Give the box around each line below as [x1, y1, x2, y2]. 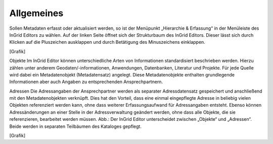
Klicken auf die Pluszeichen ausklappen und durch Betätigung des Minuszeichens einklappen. [9, 39, 206, 45]
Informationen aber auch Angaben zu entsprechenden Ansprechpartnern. [9, 79, 163, 85]
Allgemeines [9, 8, 64, 19]
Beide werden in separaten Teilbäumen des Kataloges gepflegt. [9, 123, 142, 129]
